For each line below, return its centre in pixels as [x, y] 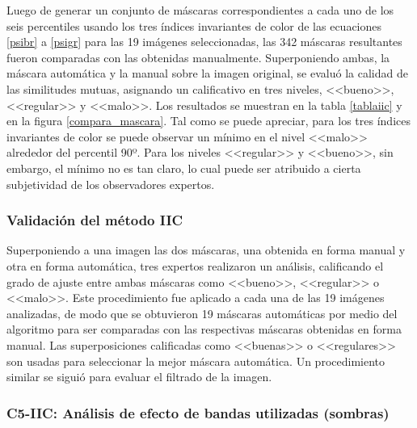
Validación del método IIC [95, 220]
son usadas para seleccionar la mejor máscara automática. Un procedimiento [196, 361]
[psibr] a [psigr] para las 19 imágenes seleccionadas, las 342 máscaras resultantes [204, 42]
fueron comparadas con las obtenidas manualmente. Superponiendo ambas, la [198, 57]
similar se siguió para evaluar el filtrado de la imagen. [139, 377]
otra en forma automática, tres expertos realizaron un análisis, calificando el [195, 265]
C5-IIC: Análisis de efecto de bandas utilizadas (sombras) [198, 412]
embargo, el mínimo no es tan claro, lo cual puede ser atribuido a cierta [184, 168]
